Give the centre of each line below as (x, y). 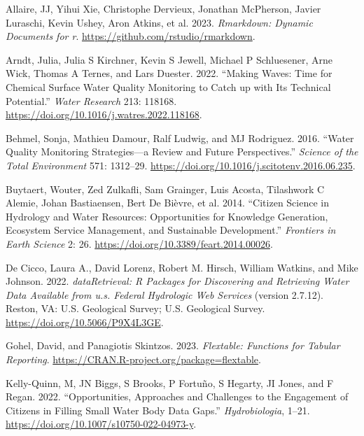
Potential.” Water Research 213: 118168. (91, 100)
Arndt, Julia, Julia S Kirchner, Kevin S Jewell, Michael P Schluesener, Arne (169, 59)
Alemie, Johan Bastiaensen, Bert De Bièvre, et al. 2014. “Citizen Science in (167, 203)
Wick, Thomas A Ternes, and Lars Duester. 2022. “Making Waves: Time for (169, 73)
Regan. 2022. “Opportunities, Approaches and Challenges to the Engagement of (177, 396)
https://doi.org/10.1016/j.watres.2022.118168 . (104, 114)
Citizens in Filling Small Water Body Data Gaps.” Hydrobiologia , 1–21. (158, 410)
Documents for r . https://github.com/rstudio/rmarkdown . (131, 36)
